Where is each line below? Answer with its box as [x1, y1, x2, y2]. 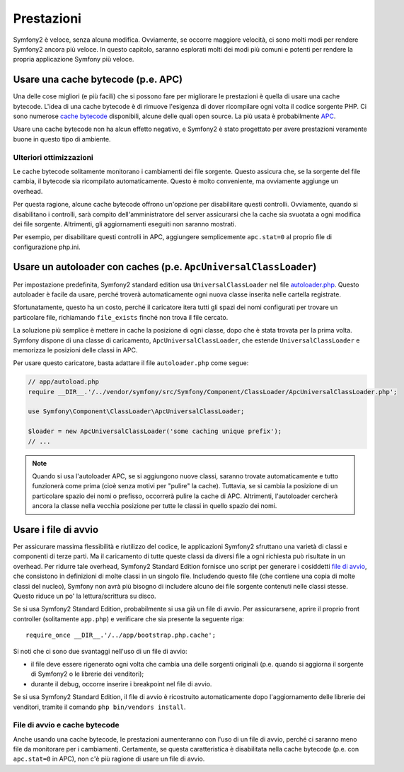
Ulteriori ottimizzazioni [13, 152, 93, 162]
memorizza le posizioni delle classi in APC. [13, 345, 138, 354]
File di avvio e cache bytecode [13, 720, 120, 730]
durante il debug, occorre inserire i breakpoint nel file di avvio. [30, 679, 212, 688]
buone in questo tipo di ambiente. [13, 134, 111, 143]
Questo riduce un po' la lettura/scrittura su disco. [13, 592, 156, 601]
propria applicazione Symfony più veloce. [13, 55, 134, 64]
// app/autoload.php [28, 378, 99, 386]
